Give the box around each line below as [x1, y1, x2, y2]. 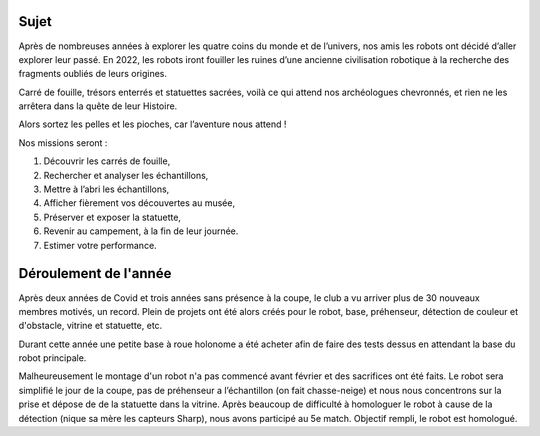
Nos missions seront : [18, 136, 108, 149]
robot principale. [18, 352, 87, 364]
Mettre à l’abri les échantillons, [43, 183, 170, 195]
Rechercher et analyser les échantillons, [43, 169, 209, 181]
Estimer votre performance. [43, 239, 157, 251]
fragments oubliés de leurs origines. [18, 68, 168, 80]
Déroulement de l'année [18, 265, 172, 282]
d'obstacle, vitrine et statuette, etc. [18, 320, 163, 332]
